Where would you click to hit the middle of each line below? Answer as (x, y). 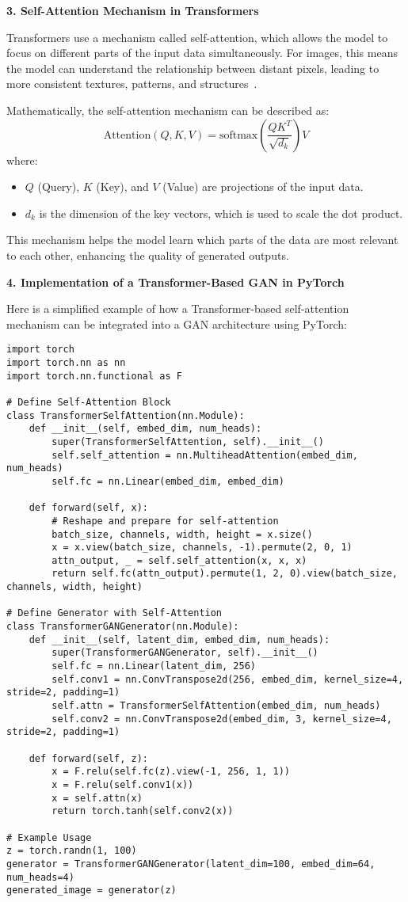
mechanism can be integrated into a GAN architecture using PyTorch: (177, 324)
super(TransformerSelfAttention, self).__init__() (188, 441)
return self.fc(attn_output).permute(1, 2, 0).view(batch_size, (225, 574)
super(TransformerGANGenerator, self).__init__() (185, 653)
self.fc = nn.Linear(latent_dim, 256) (154, 666)
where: (22, 160)
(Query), (59, 186)
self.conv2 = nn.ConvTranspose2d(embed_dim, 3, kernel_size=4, (222, 719)
